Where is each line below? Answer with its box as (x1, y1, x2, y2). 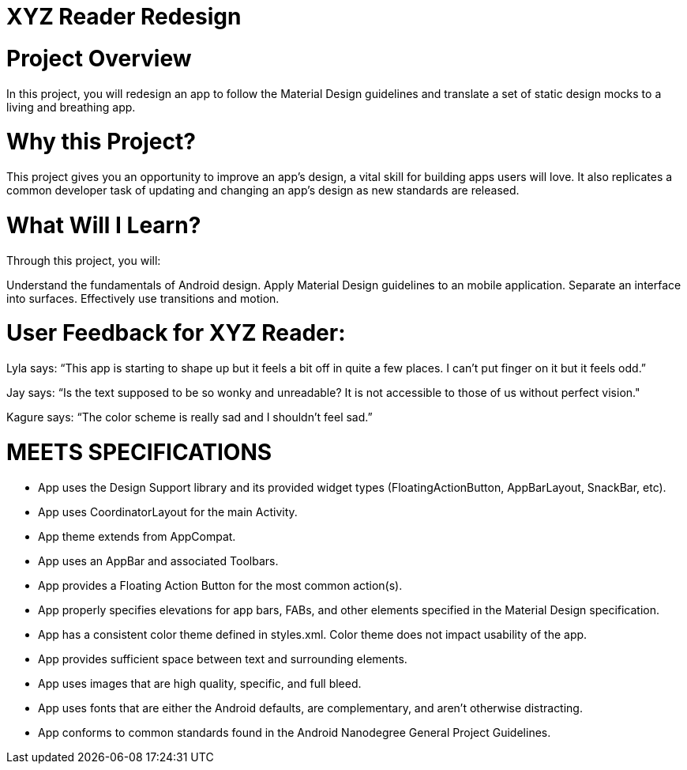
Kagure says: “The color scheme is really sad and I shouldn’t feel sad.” (6, 410, 373, 424)
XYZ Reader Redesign (6, 3, 242, 30)
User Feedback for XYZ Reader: (6, 319, 346, 347)
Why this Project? (6, 128, 196, 156)
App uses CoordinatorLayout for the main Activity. (38, 504, 298, 519)
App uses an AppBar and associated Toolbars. (38, 553, 279, 568)
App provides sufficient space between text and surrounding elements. (38, 651, 407, 666)
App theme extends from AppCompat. (38, 529, 236, 543)
